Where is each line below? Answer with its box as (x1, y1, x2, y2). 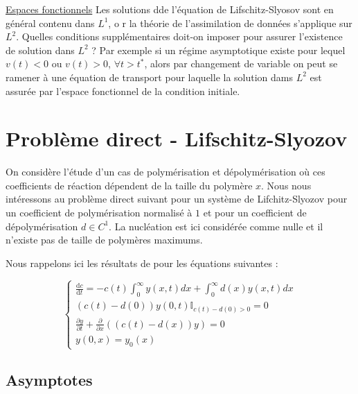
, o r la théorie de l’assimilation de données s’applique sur (108, 15, 352, 30)
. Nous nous (261, 178, 312, 192)
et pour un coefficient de (203, 205, 307, 220)
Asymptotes (6, 368, 93, 390)
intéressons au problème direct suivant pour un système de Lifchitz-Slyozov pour (6, 191, 348, 206)
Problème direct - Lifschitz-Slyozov (6, 124, 348, 153)
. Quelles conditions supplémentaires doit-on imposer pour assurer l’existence (16, 29, 343, 44)
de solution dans (6, 42, 75, 57)
